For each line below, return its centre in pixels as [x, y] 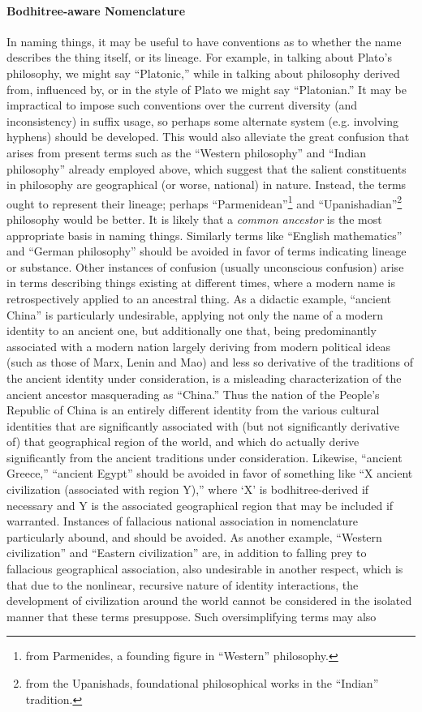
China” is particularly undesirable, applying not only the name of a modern [195, 314]
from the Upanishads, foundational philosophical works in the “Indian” [202, 683]
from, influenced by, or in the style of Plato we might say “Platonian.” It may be [207, 89]
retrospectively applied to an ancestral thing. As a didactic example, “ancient [199, 298]
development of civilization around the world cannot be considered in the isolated [209, 600]
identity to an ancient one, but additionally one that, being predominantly [192, 330]
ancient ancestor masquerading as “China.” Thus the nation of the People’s [193, 394]
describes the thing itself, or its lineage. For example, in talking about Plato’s [199, 57]
